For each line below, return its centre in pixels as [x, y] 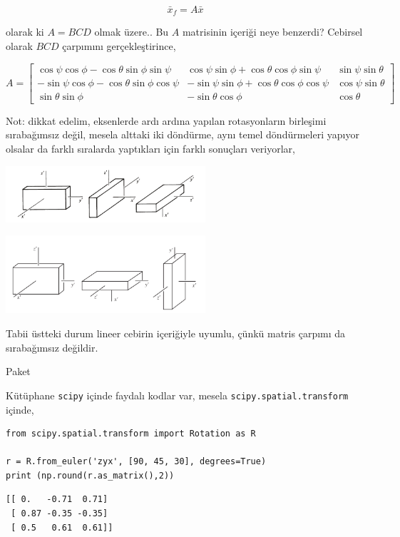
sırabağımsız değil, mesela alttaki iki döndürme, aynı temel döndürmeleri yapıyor [183, 134]
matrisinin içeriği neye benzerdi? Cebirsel [272, 32]
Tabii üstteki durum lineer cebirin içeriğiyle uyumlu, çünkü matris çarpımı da [176, 333]
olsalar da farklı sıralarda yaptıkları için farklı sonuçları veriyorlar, [150, 148]
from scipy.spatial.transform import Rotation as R [131, 434]
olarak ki [25, 32]
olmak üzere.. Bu [132, 32]
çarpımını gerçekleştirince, [119, 46]
